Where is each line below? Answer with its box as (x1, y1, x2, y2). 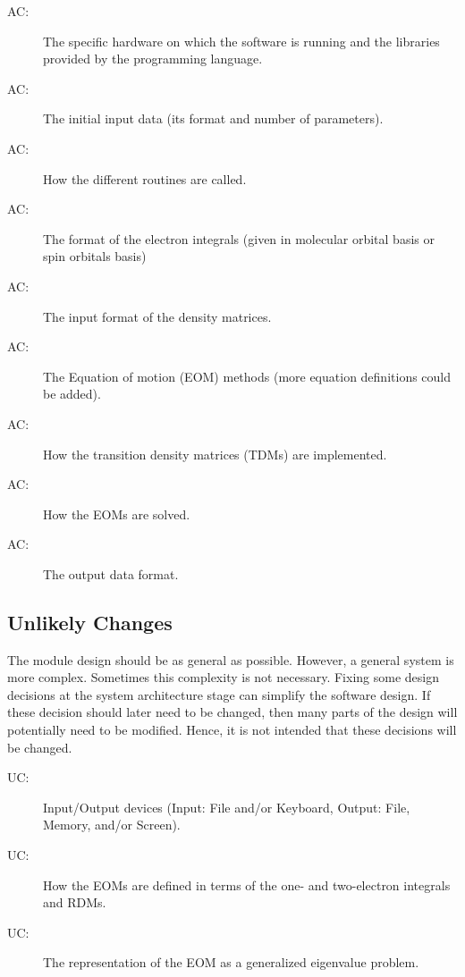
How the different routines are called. (43, 169, 247, 188)
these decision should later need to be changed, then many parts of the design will (7, 703, 458, 721)
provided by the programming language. (43, 49, 263, 68)
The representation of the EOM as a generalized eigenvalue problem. (43, 953, 419, 972)
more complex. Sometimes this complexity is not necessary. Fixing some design (7, 668, 439, 686)
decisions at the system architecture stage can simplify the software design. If (7, 685, 431, 703)
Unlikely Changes (7, 608, 173, 636)
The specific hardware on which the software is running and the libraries (43, 31, 440, 50)
